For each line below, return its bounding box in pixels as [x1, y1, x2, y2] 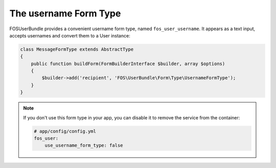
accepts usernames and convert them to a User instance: [9, 32, 130, 38]
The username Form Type [9, 8, 121, 19]
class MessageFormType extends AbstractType [20, 46, 134, 52]
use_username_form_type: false [44, 142, 123, 149]
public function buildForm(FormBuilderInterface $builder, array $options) [31, 60, 225, 67]
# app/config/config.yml [34, 128, 97, 134]
